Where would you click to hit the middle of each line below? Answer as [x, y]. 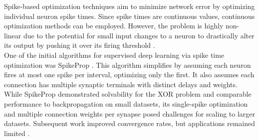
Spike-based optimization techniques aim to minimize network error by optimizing [129, 6]
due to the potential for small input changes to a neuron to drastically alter [139, 35]
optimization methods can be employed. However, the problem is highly [114, 26]
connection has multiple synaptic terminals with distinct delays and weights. [121, 84]
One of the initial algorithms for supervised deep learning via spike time [114, 55]
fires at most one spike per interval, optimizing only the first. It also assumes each [129, 74]
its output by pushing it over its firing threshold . [80, 45]
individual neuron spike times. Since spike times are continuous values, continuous [129, 16]
